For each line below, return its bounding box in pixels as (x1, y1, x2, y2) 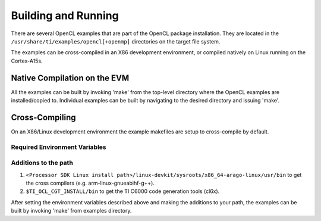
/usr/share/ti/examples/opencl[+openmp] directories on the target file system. (11, 38, 221, 45)
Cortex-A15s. (11, 57, 43, 64)
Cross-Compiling (11, 112, 77, 122)
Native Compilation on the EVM (11, 73, 130, 83)
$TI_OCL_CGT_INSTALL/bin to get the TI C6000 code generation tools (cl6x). (26, 188, 220, 195)
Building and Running (11, 9, 119, 22)
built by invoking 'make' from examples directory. (11, 207, 132, 214)
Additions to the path (11, 158, 74, 167)
